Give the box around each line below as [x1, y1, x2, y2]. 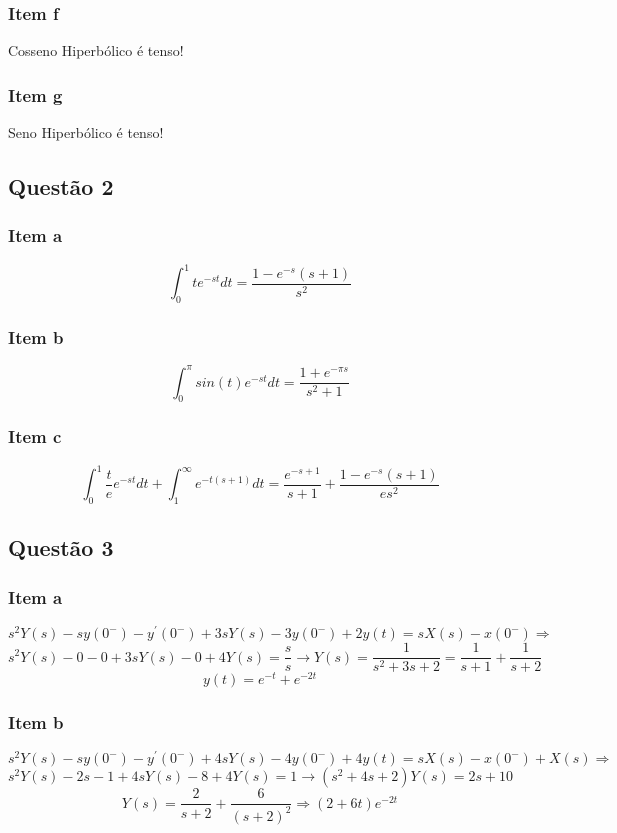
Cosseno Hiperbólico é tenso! [8, 40, 184, 61]
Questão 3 [8, 532, 114, 563]
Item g [8, 82, 63, 107]
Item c [8, 424, 62, 449]
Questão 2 [8, 171, 114, 202]
